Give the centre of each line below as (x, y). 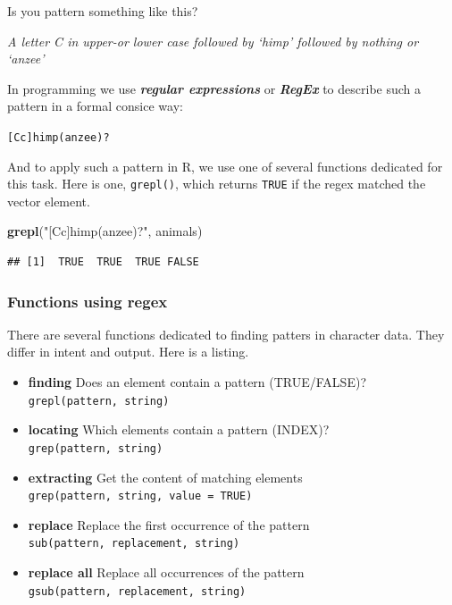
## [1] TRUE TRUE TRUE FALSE (103, 262)
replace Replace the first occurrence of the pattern (169, 524)
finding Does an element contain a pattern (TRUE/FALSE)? (197, 382)
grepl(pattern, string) (99, 401)
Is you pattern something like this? (103, 11)
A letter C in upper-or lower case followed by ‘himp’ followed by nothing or (213, 41)
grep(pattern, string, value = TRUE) (140, 496)
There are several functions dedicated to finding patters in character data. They (226, 334)
